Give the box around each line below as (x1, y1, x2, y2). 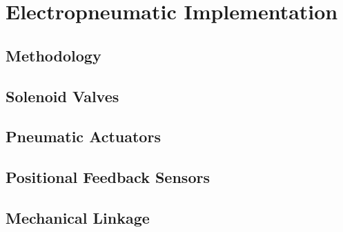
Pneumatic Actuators (6, 126, 161, 147)
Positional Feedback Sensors (6, 166, 210, 188)
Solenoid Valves (6, 85, 119, 106)
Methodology (6, 44, 101, 66)
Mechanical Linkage (6, 206, 150, 228)
